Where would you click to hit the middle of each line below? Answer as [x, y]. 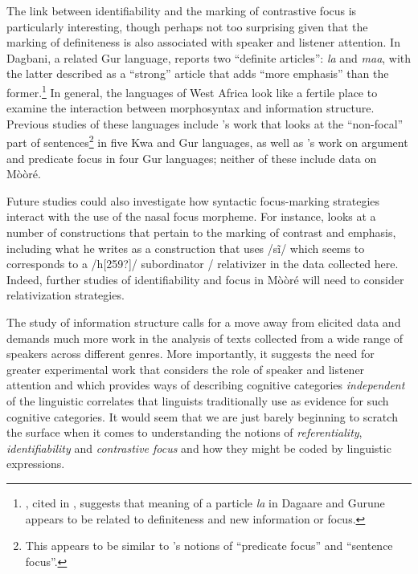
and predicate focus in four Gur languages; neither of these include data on [192, 158]
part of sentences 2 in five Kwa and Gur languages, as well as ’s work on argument [207, 141]
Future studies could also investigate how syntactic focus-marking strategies [193, 200]
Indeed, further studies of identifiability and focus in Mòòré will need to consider [205, 279]
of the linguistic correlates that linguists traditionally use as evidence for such [198, 400]
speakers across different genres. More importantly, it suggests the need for [191, 354]
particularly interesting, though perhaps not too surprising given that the [187, 26]
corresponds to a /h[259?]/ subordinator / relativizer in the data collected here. [203, 264]
